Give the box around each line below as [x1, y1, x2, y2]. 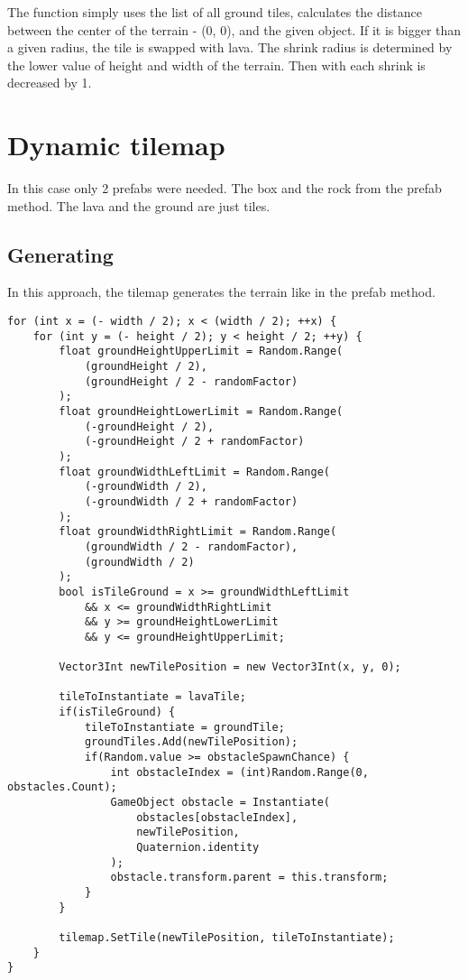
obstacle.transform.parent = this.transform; [110, 871, 389, 884]
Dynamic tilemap [7, 126, 225, 163]
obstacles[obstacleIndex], [136, 810, 298, 824]
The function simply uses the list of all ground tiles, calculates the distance [7, 3, 422, 21]
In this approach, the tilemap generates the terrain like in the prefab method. [7, 282, 436, 301]
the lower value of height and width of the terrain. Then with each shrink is [7, 55, 426, 74]
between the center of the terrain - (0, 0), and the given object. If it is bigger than [7, 20, 462, 39]
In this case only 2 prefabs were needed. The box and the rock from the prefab [7, 179, 442, 198]
